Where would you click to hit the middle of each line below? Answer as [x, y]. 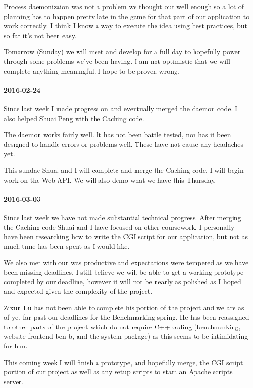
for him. [16, 346]
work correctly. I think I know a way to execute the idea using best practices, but [126, 26]
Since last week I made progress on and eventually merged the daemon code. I [121, 108]
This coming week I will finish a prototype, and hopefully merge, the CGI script [124, 362]
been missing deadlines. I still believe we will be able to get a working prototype [124, 272]
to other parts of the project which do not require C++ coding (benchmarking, [122, 326]
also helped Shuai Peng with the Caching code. [74, 118]
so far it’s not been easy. [40, 35]
